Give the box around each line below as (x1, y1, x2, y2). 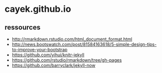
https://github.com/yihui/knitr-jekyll (11, 52, 85, 58)
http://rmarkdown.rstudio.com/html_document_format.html (11, 36, 133, 42)
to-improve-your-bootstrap (11, 47, 68, 52)
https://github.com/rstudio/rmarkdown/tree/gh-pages (11, 57, 122, 63)
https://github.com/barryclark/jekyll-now (11, 63, 95, 68)
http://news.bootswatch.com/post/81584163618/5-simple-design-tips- (11, 41, 157, 47)
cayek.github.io (4, 3, 72, 15)
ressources (4, 23, 41, 32)
